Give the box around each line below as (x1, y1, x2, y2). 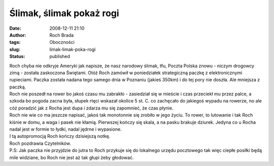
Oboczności (49, 39, 75, 45)
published (49, 53, 71, 60)
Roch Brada (49, 32, 74, 38)
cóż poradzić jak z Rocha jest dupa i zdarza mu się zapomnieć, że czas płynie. (9, 105, 174, 111)
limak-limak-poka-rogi (49, 46, 96, 52)
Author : (9, 32, 26, 38)
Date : (9, 25, 21, 31)
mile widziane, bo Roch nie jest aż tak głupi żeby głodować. (9, 154, 134, 160)
